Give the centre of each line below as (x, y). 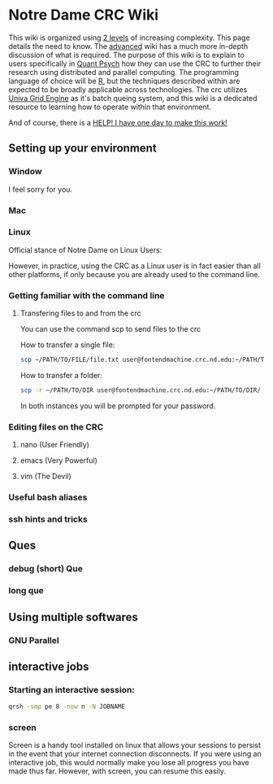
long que (26, 591)
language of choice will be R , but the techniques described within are (124, 81)
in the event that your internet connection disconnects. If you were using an (135, 754)
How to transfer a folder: (61, 376)
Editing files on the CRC (56, 427)
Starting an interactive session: (72, 689)
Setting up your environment (82, 148)
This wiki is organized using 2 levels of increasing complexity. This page (129, 37)
